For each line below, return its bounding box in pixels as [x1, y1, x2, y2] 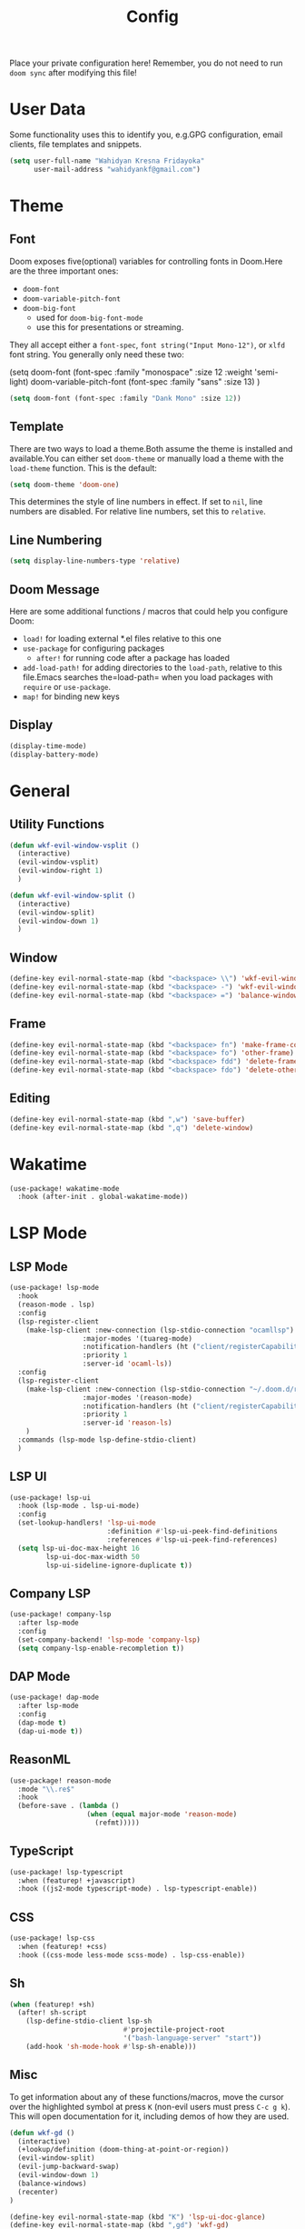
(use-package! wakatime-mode [9, 1184, 120, 1193]
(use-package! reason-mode [9, 1775, 112, 1785]
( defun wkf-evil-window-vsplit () [9, 841, 141, 850]
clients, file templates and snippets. [9, 139, 143, 150]
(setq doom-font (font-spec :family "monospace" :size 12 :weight [9, 366, 252, 377]
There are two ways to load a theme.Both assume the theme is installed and [9, 443, 293, 454]
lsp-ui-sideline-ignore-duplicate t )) [45, 1561, 193, 1570]
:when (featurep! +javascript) [17, 1875, 136, 1885]
